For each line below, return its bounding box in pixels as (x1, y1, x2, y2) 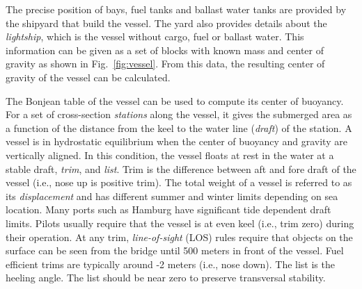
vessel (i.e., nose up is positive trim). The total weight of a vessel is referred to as (6, 175, 352, 190)
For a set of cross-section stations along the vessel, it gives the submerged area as (6, 107, 352, 122)
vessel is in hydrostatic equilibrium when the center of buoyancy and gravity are (6, 134, 347, 149)
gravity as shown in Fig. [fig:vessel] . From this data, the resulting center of (6, 56, 325, 71)
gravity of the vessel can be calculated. (6, 69, 171, 84)
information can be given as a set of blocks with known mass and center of (6, 42, 324, 57)
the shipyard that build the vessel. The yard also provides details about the (6, 15, 327, 30)
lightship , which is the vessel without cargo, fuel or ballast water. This (6, 29, 304, 44)
